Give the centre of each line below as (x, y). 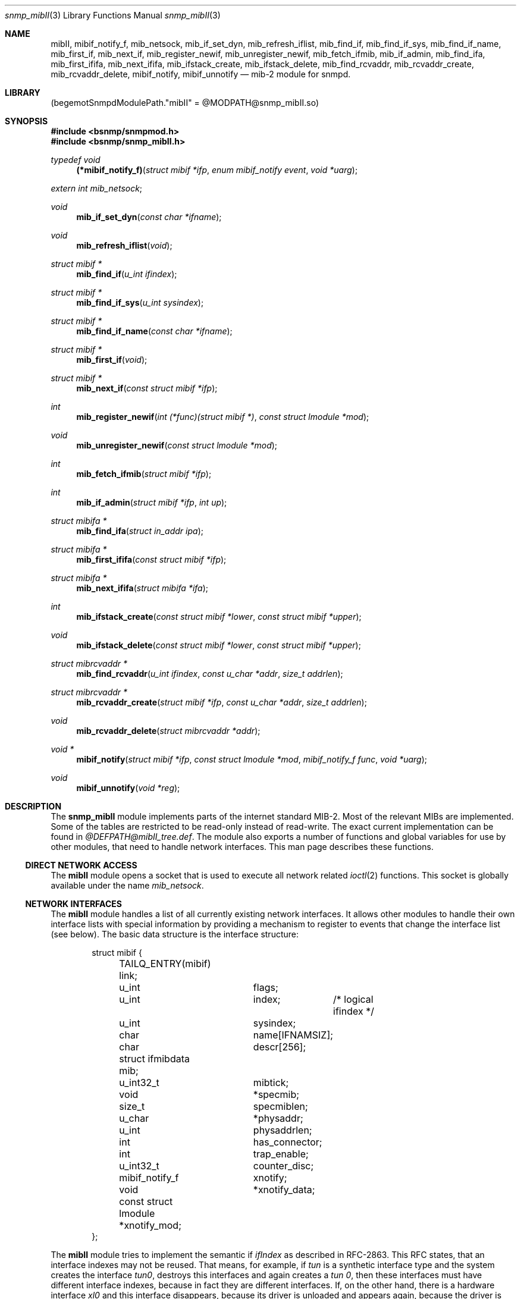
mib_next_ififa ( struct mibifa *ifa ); (142, 588)
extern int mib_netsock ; (97, 188)
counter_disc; (283, 1166)
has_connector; (288, 1142)
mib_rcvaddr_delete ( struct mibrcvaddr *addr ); (168, 731)
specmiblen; (280, 1106)
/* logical (353, 999)
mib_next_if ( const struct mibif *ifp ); (147, 388)
